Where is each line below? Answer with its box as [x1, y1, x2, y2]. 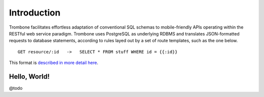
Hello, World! [9, 72, 50, 81]
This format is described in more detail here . [9, 60, 99, 65]
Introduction [9, 7, 61, 18]
